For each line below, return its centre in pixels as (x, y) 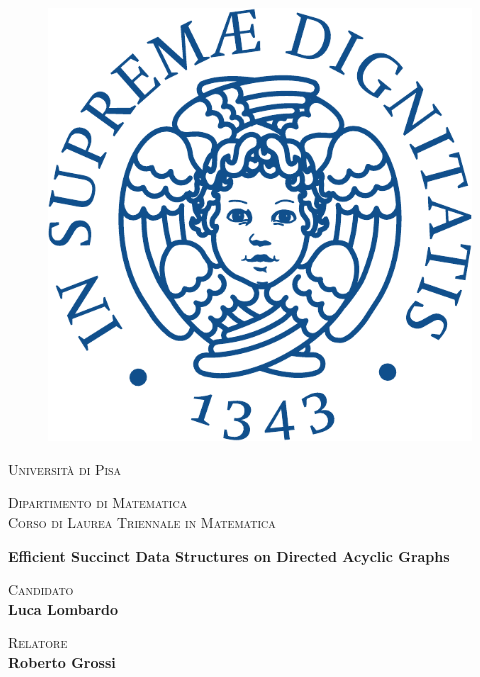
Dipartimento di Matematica (98, 502)
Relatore (38, 642)
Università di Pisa (65, 468)
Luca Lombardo (63, 608)
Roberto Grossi (62, 661)
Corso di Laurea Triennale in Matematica (142, 521)
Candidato (41, 589)
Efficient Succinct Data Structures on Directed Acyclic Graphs (229, 555)
